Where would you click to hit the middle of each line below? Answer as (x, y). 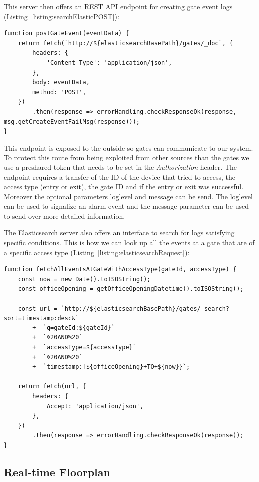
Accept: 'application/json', (95, 406)
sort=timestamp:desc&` (42, 318)
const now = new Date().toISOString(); (84, 279)
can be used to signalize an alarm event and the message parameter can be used (127, 206)
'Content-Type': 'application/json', (109, 63)
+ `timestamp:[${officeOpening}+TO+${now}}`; (111, 367)
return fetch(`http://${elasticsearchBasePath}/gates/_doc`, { (126, 43)
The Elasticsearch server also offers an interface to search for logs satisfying (119, 233)
